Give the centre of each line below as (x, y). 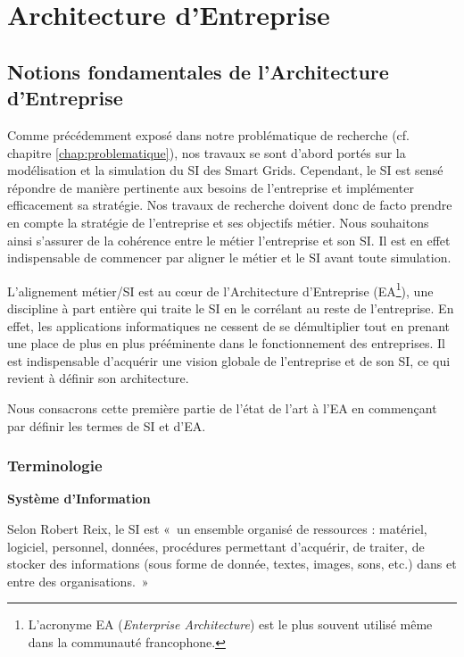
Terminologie (55, 466)
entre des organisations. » (78, 581)
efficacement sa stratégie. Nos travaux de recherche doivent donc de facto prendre (230, 205)
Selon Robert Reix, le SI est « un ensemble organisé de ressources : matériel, (217, 528)
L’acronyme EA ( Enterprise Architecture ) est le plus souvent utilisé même (230, 624)
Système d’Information (79, 499)
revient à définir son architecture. (98, 378)
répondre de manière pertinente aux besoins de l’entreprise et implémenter (211, 187)
